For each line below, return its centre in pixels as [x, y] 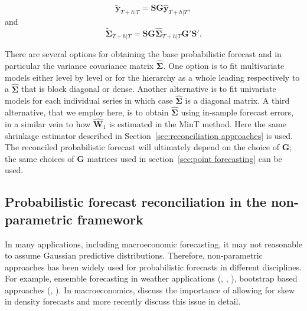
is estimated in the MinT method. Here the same [197, 123]
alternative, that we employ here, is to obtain [87, 112]
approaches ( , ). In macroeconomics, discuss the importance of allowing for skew [150, 290]
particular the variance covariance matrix [79, 66]
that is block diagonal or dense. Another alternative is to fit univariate [148, 89]
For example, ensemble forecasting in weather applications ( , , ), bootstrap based [151, 278]
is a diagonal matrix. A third [237, 100]
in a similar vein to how [48, 123]
